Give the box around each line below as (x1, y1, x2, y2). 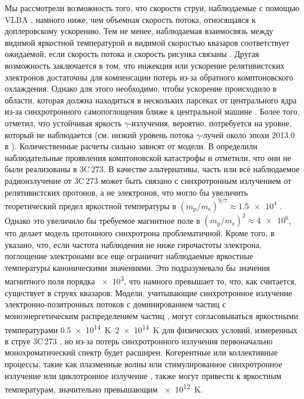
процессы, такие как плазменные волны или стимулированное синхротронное (5, 357, 282, 370)
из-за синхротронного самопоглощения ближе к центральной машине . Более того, (5, 105, 300, 118)
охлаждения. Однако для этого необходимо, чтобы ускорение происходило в (5, 82, 277, 95)
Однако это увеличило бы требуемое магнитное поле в (5, 214, 200, 226)
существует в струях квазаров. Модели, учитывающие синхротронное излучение (5, 286, 292, 299)
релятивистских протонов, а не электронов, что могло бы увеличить (5, 186, 248, 198)
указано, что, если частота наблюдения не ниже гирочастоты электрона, (5, 238, 262, 250)
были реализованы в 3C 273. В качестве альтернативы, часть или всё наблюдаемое (5, 163, 300, 175)
